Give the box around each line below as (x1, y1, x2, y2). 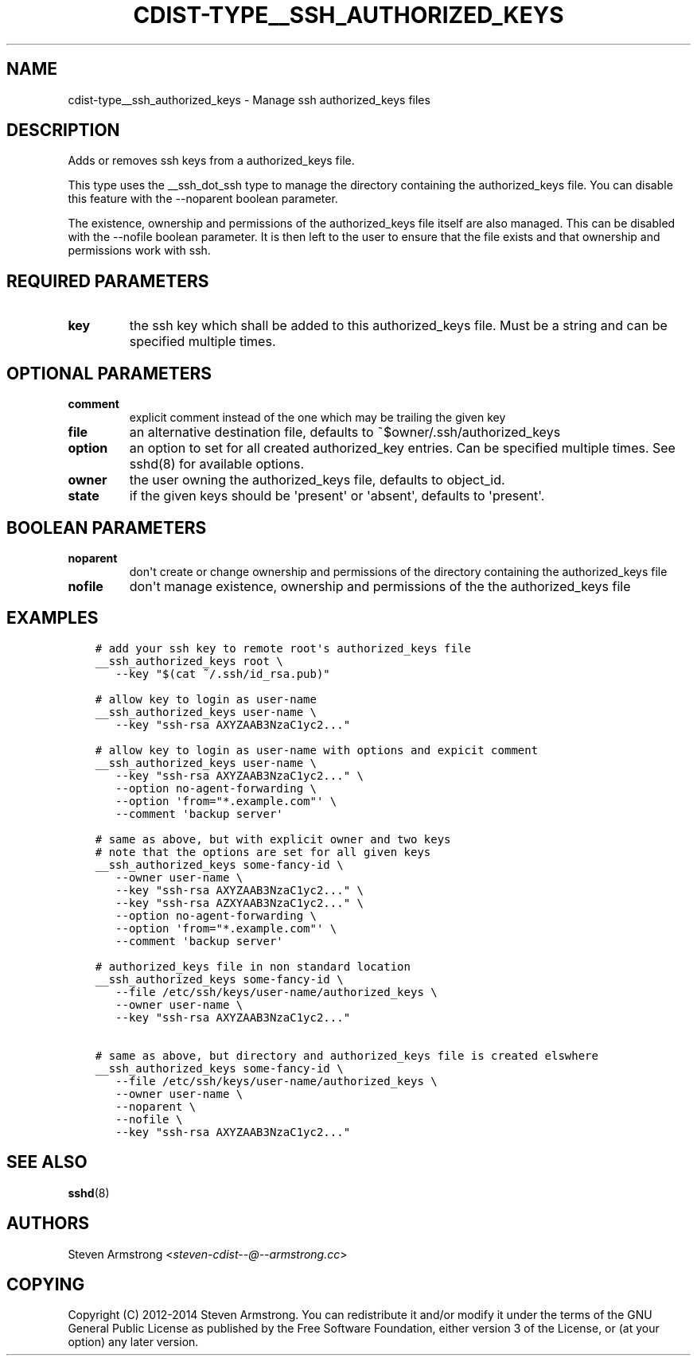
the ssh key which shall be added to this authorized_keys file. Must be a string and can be (129, 317, 668, 334)
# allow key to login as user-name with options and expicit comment (95, 743, 539, 757)
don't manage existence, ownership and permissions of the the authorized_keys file (129, 578, 631, 594)
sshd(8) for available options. (129, 456, 305, 473)
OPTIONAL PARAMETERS (6, 363, 212, 383)
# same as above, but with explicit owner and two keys (95, 832, 451, 846)
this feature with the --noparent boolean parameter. (68, 192, 338, 206)
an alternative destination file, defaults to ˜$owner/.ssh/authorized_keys (129, 424, 561, 441)
